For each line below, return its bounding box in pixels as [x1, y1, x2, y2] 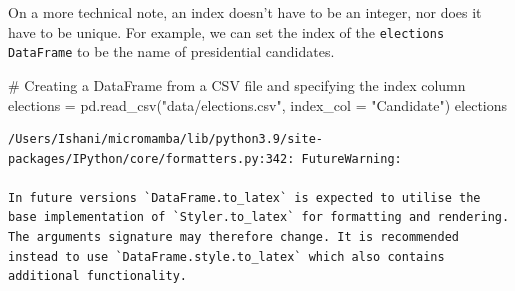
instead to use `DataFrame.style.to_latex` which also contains [8, 249, 445, 264]
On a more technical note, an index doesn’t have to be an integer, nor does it [8, 2, 482, 22]
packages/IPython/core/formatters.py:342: [8, 151, 295, 166]
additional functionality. [8, 269, 187, 284]
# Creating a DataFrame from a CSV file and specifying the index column [8, 74, 466, 95]
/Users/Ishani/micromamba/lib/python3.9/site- [8, 132, 323, 147]
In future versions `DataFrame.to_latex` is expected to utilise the [8, 190, 481, 205]
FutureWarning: [301, 151, 402, 166]
